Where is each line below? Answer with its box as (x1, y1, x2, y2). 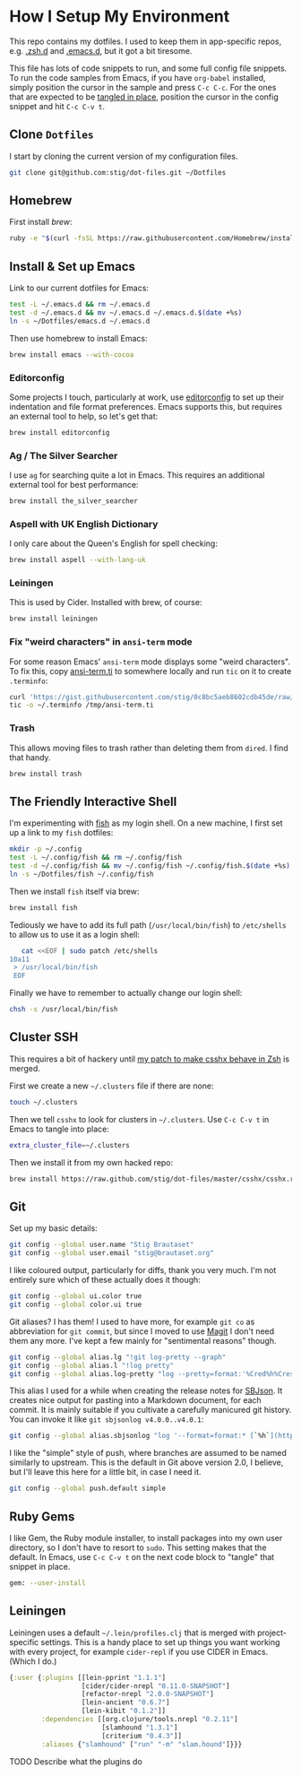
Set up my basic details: (9, 1223, 99, 1234)
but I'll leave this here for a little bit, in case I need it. (9, 1467, 202, 1477)
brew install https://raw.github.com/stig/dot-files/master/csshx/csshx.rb (9, 1174, 298, 1183)
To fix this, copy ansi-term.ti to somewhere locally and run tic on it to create (9, 665, 292, 676)
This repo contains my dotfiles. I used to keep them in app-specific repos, (9, 36, 282, 47)
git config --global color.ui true (9, 1300, 142, 1309)
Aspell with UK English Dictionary (9, 517, 159, 530)
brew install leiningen (9, 614, 99, 624)
